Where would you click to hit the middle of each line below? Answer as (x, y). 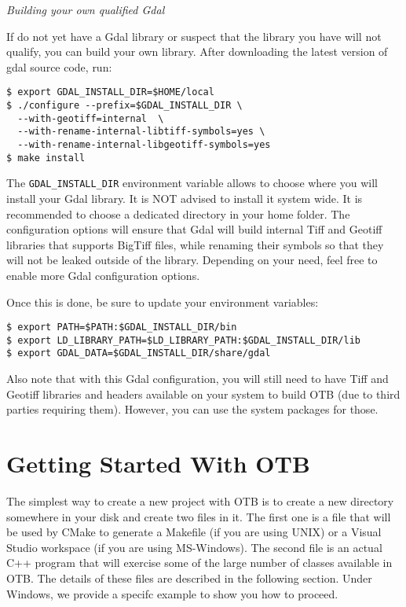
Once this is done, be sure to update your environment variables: (163, 302)
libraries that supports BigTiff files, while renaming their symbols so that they (195, 244)
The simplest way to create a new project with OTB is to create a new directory (200, 501)
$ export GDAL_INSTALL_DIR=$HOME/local (110, 92)
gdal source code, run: (59, 66)
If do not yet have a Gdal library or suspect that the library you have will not (194, 36)
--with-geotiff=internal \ (91, 118)
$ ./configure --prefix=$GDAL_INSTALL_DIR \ (124, 106)
